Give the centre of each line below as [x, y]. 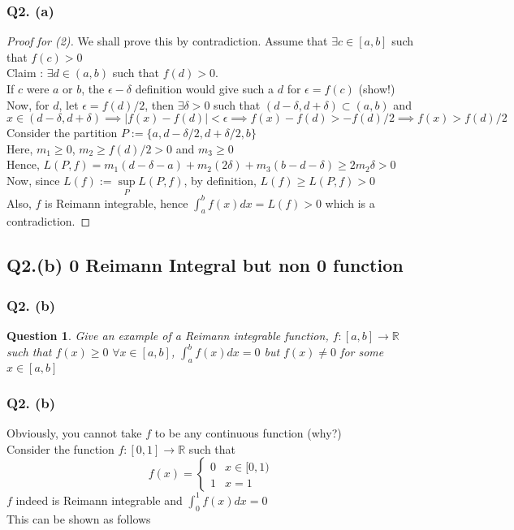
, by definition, [220, 180]
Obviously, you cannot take [74, 433]
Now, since [33, 180]
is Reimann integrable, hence [117, 203]
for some [362, 352]
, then [160, 104]
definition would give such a [205, 88]
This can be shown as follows [79, 518]
